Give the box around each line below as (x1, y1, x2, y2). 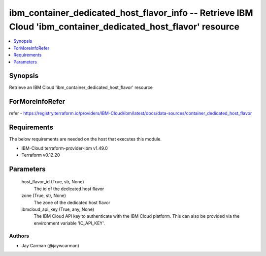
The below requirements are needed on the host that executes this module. (9, 136, 162, 142)
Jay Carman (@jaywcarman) (21, 242, 80, 248)
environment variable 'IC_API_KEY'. (33, 220, 105, 226)
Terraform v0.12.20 (21, 152, 60, 158)
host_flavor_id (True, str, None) (21, 179, 84, 185)
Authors (9, 232, 30, 239)
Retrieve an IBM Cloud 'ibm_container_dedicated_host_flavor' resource (9, 85, 153, 90)
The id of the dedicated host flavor (33, 186, 104, 192)
